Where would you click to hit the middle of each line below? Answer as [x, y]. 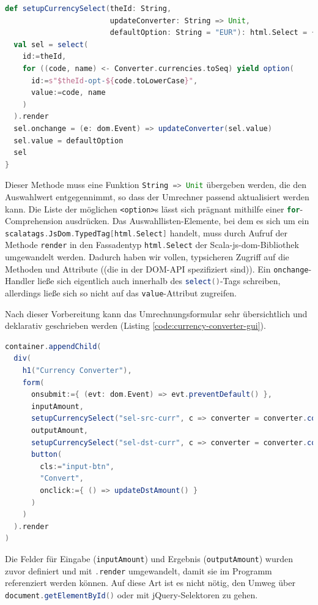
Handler [20, 281]
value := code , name [68, 93]
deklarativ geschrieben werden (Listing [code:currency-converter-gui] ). [135, 325]
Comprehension [34, 221]
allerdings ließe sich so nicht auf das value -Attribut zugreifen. [121, 293]
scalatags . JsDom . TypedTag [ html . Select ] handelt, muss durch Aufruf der [146, 232]
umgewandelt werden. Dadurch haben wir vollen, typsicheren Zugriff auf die [147, 257]
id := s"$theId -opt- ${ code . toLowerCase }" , [114, 81]
